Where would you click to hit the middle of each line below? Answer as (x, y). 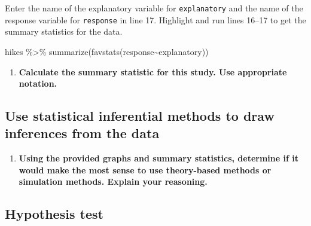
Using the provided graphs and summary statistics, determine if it (158, 158)
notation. (38, 83)
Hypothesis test (54, 214)
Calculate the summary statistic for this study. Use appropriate (153, 71)
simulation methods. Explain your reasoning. (113, 181)
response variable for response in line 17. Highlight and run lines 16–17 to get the (155, 19)
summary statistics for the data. (64, 31)
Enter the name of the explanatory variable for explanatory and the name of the (154, 8)
